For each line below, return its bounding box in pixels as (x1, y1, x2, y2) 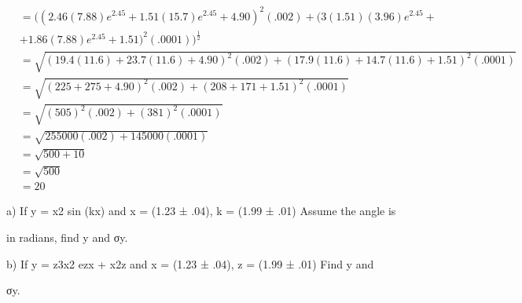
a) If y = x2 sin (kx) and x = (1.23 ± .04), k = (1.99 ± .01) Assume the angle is (6, 203, 396, 219)
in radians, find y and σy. (6, 229, 128, 246)
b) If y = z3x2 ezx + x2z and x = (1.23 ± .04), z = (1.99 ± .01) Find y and (6, 255, 374, 272)
